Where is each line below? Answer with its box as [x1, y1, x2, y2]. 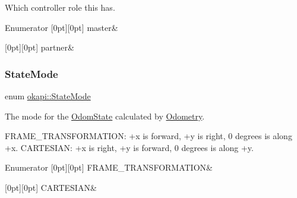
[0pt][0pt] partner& [5, 41, 74, 54]
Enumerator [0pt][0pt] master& [5, 21, 118, 33]
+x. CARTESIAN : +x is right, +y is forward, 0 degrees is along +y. [5, 141, 254, 153]
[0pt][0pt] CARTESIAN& [5, 181, 97, 193]
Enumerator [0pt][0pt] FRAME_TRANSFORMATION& [5, 161, 213, 174]
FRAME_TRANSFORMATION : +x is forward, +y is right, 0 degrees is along [5, 130, 292, 142]
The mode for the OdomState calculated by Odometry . [5, 109, 205, 122]
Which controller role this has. [5, 1, 115, 13]
